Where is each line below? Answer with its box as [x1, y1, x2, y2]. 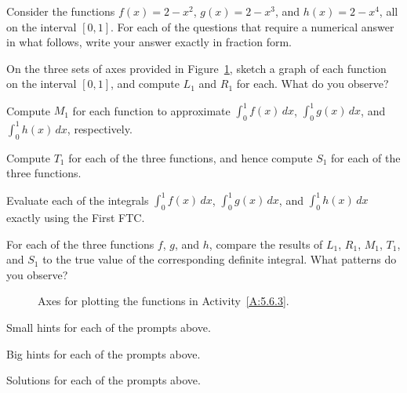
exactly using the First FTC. [6, 209, 145, 226]
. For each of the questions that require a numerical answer [111, 18, 394, 35]
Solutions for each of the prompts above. [6, 372, 201, 388]
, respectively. [67, 120, 133, 136]
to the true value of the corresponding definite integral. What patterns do [42, 251, 397, 267]
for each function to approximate [72, 102, 231, 118]
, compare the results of [209, 235, 323, 252]
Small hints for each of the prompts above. [6, 319, 211, 336]
